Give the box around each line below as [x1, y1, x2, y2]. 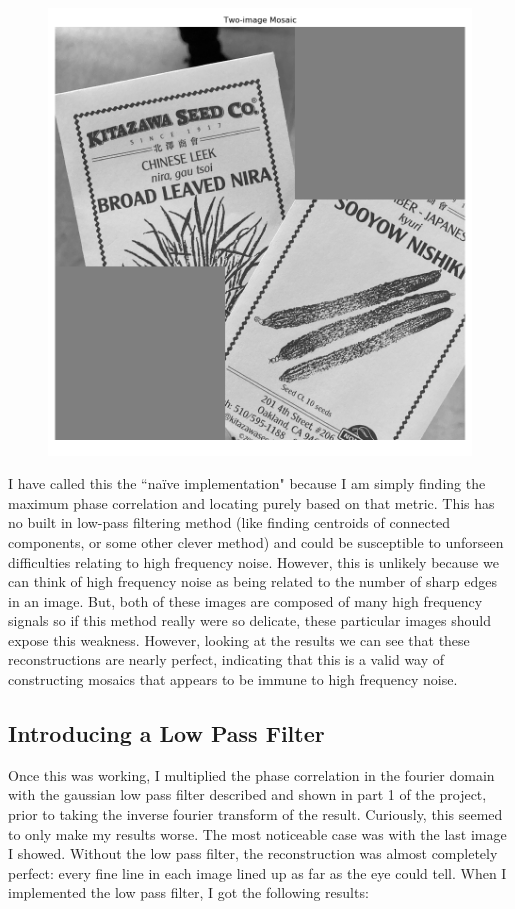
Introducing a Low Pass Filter [8, 718, 325, 749]
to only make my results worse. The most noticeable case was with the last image [8, 823, 507, 844]
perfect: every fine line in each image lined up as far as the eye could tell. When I [8, 862, 507, 883]
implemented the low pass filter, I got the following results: [8, 882, 369, 903]
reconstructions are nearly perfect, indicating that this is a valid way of [8, 649, 445, 670]
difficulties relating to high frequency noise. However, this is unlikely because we [8, 551, 499, 572]
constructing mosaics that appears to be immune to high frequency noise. [8, 669, 458, 690]
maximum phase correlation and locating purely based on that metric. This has [8, 492, 495, 513]
